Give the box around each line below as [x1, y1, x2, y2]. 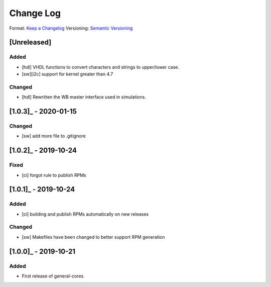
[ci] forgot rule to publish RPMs [22, 172, 86, 178]
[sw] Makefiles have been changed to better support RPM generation [22, 234, 165, 240]
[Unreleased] [9, 38, 52, 47]
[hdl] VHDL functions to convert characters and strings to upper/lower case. [22, 64, 180, 70]
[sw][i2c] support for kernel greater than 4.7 [22, 71, 113, 77]
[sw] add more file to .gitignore [22, 133, 86, 139]
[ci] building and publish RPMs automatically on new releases [22, 211, 149, 217]
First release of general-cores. [22, 273, 85, 279]
